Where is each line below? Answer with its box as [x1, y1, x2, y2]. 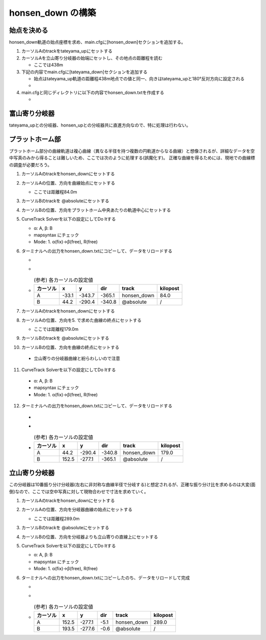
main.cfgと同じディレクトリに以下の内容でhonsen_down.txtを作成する [21, 89, 165, 96]
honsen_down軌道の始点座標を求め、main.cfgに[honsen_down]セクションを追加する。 [9, 39, 186, 45]
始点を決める [9, 26, 48, 34]
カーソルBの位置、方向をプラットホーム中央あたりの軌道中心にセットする [21, 207, 171, 213]
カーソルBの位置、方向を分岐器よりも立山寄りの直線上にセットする [21, 534, 158, 540]
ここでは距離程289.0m [33, 515, 80, 521]
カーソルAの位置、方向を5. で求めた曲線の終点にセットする [21, 317, 142, 323]
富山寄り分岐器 [9, 109, 55, 118]
